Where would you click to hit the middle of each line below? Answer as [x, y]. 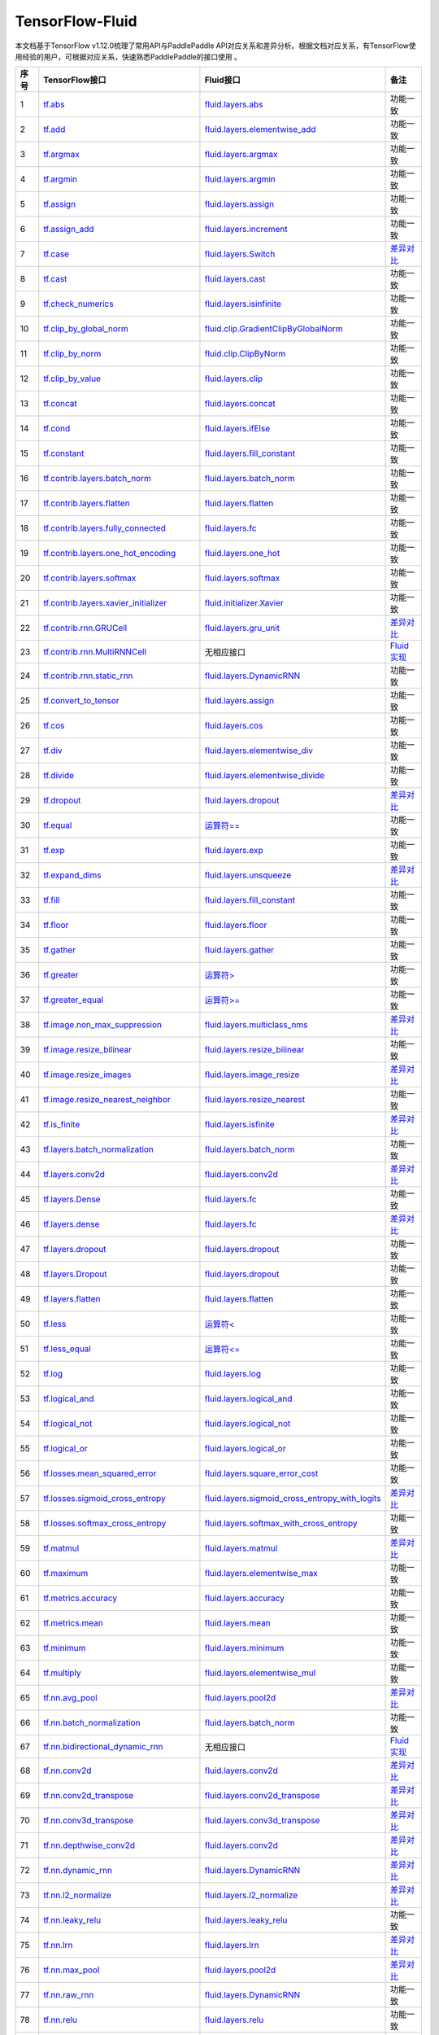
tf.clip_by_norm [72, 354]
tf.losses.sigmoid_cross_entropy [104, 1499]
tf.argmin [60, 179]
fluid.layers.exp [234, 851]
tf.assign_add [69, 230]
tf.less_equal [67, 1349]
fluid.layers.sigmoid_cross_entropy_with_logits [293, 1499]
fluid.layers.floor [236, 926]
